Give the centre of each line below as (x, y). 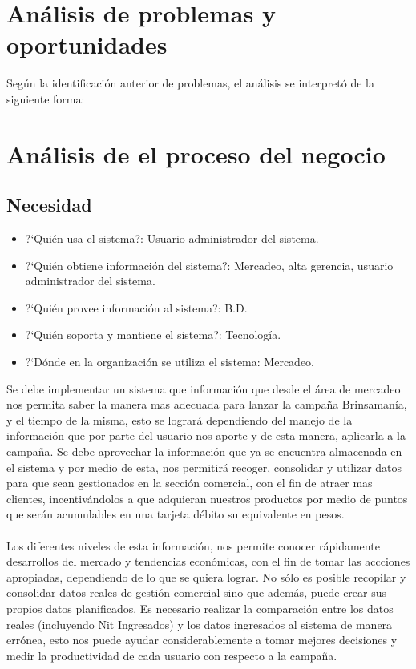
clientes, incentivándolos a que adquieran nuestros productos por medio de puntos (207, 498)
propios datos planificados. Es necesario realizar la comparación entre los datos (200, 608)
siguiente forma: (46, 98)
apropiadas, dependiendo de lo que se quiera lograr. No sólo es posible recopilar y (206, 576)
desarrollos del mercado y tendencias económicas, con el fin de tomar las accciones (208, 561)
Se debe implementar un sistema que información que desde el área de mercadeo (204, 388)
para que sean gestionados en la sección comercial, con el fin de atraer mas (190, 483)
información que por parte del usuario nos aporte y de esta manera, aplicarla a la (206, 435)
